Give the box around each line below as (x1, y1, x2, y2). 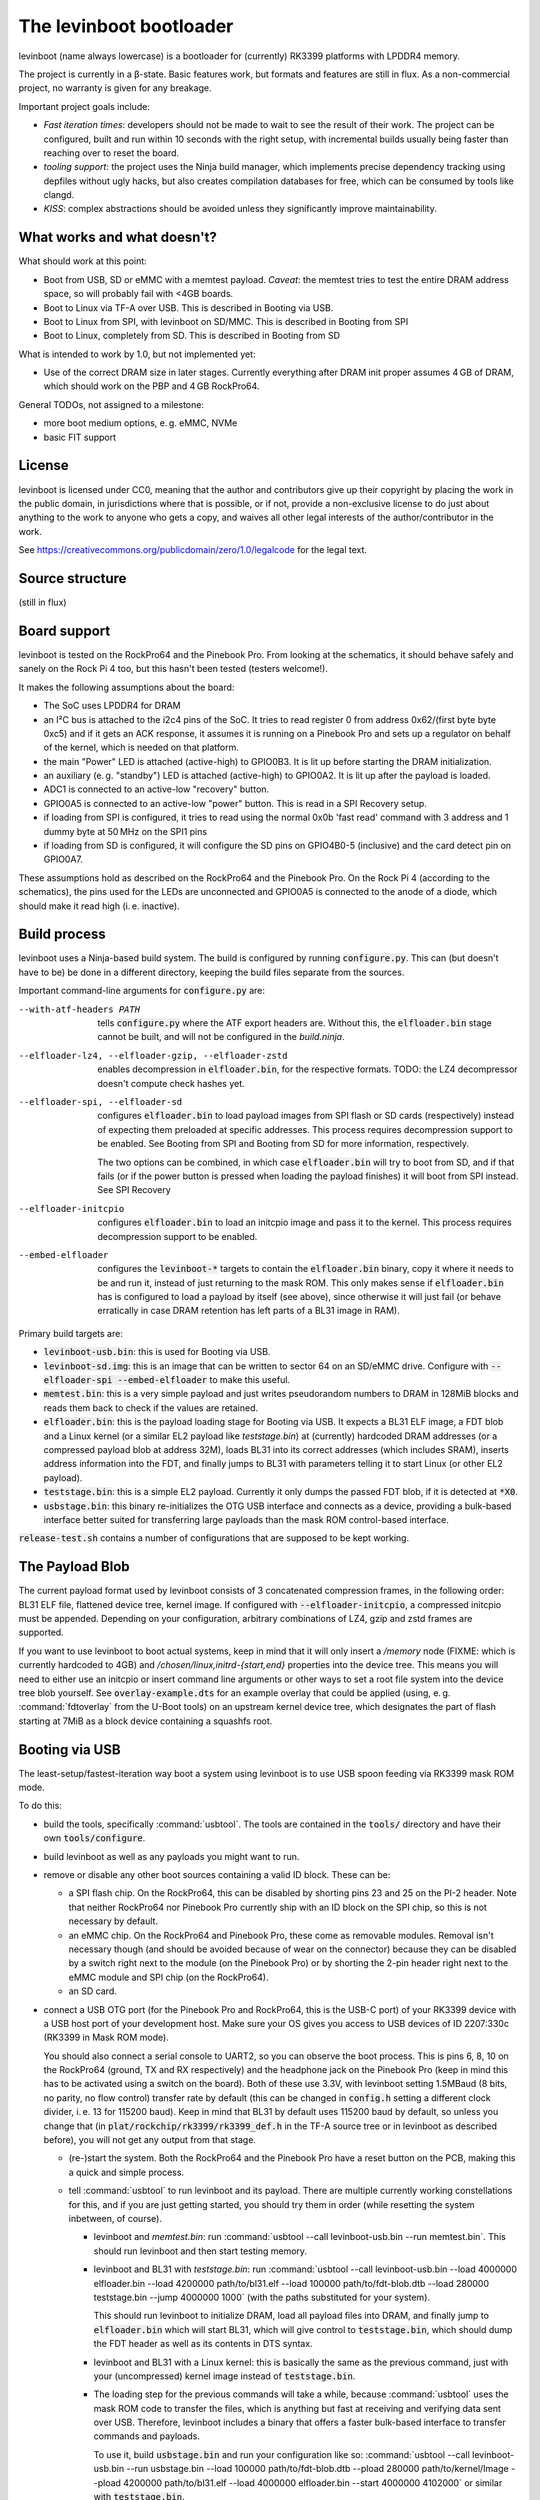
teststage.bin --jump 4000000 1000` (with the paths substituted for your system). (93, 2291, 430, 2303)
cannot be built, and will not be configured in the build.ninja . (97, 1031, 345, 1043)
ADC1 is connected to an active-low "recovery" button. (43, 783, 270, 795)
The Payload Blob (18, 1558, 130, 1575)
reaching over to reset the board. (43, 146, 180, 159)
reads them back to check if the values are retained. (43, 1401, 259, 1414)
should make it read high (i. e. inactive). (18, 900, 180, 912)
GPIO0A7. (43, 853, 84, 865)
